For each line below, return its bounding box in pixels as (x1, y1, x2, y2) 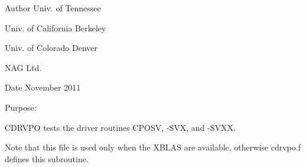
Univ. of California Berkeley (5, 21, 106, 34)
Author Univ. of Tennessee (5, 2, 101, 14)
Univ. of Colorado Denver (5, 41, 98, 54)
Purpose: (5, 101, 37, 113)
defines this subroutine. (5, 152, 89, 165)
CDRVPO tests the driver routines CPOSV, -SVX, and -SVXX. (5, 121, 236, 133)
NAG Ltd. (5, 61, 42, 73)
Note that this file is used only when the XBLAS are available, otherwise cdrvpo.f (5, 141, 301, 153)
